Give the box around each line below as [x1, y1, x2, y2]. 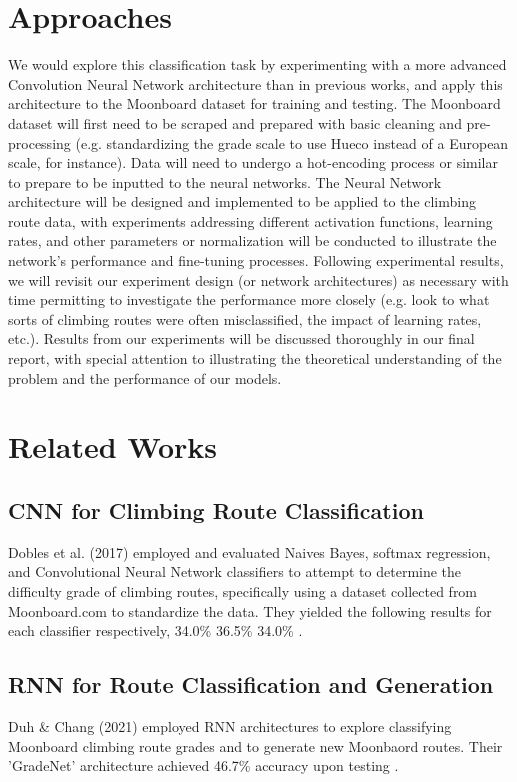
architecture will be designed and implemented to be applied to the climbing [8, 191, 476, 212]
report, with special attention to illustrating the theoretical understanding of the [8, 348, 502, 369]
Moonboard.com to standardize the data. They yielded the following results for [8, 600, 492, 621]
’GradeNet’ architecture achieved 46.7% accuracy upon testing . [8, 755, 399, 776]
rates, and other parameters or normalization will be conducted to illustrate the [8, 230, 497, 251]
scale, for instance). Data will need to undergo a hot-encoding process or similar [8, 152, 498, 173]
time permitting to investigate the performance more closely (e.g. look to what [8, 289, 490, 310]
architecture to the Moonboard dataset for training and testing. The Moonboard [8, 93, 501, 114]
